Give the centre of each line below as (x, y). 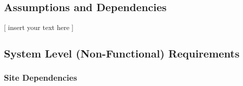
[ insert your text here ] (39, 27)
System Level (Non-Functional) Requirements (122, 53)
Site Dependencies (41, 77)
